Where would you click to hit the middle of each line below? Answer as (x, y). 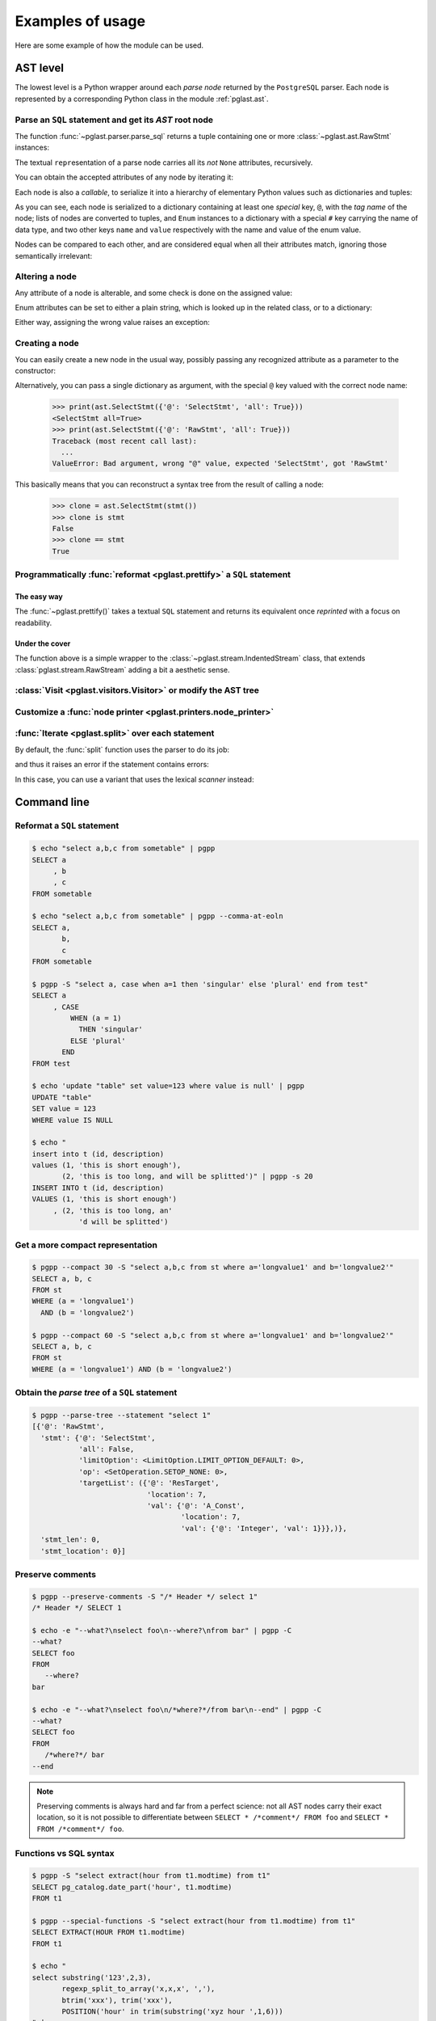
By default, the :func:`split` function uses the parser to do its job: (122, 749)
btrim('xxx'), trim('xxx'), (117, 2000)
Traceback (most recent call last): (125, 441)
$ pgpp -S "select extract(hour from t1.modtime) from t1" (151, 1876)
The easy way (39, 596)
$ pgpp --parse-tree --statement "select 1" (122, 1415)
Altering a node (46, 276)
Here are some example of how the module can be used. (109, 45)
